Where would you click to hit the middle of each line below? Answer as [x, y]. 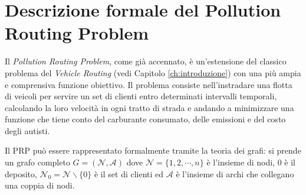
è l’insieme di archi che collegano [235, 173]
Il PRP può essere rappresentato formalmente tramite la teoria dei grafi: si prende [153, 150]
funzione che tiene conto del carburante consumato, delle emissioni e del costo [145, 119]
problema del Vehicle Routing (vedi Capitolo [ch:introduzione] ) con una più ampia [153, 72]
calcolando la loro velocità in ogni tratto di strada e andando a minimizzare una [149, 107]
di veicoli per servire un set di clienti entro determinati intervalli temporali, [141, 96]
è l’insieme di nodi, [241, 162]
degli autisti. [27, 130]
